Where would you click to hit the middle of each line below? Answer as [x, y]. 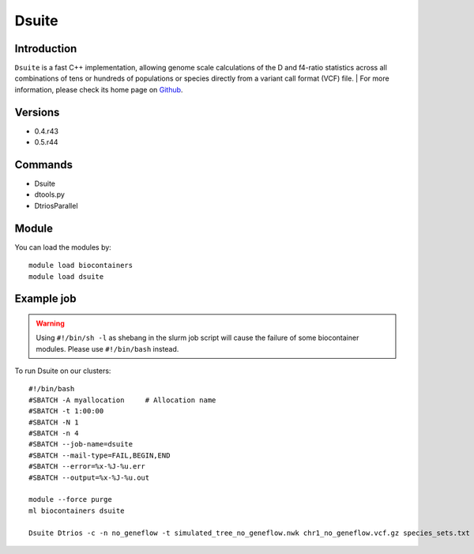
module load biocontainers [81, 266]
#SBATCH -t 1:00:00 [66, 411]
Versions [37, 112]
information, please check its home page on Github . [99, 89]
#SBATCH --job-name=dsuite [81, 444]
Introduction [46, 49]
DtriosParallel [56, 205]
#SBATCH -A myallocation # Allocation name [122, 400]
